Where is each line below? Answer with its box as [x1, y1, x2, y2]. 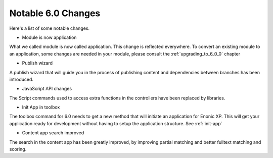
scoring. [9, 146, 27, 152]
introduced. [9, 76, 34, 82]
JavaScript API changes [22, 86, 72, 92]
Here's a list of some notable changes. [9, 25, 90, 31]
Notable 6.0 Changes [9, 8, 101, 19]
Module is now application [22, 34, 77, 40]
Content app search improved [22, 130, 84, 136]
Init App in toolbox [22, 104, 60, 111]
